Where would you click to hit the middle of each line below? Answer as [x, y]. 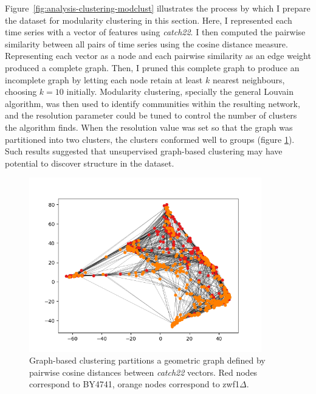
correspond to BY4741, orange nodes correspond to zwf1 [134, 384]
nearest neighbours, [249, 79]
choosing [21, 92]
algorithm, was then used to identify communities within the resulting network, [153, 103]
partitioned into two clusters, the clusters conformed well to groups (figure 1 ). [150, 139]
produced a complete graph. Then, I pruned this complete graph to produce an [152, 67]
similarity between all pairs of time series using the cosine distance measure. [146, 43]
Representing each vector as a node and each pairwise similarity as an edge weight [158, 56]
